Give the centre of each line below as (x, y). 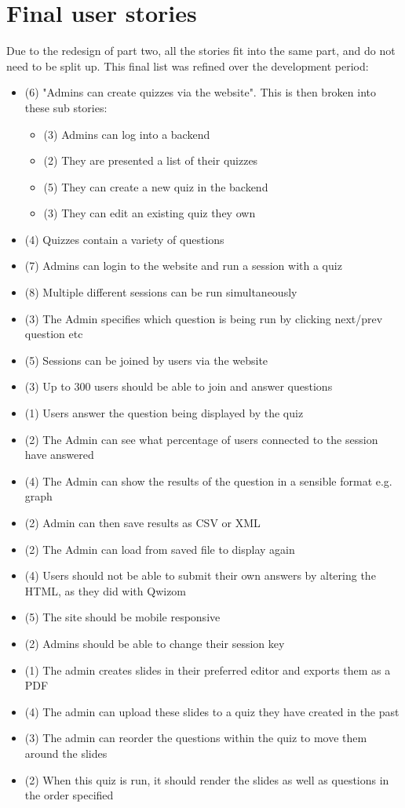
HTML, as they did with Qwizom (106, 590)
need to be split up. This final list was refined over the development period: (188, 66)
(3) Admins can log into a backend (127, 134)
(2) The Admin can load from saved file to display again (160, 549)
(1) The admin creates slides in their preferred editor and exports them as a (208, 670)
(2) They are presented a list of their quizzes (151, 160)
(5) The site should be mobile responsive (122, 617)
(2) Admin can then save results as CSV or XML (142, 522)
